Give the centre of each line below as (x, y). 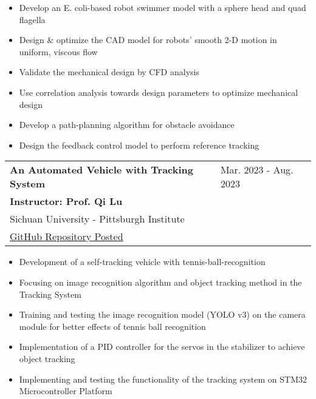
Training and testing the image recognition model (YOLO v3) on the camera (162, 314)
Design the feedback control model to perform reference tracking (139, 145)
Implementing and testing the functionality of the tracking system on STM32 (163, 379)
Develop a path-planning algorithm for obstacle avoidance (127, 125)
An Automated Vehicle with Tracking (102, 170)
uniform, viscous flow (58, 51)
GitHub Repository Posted (67, 236)
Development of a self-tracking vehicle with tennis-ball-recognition (142, 262)
